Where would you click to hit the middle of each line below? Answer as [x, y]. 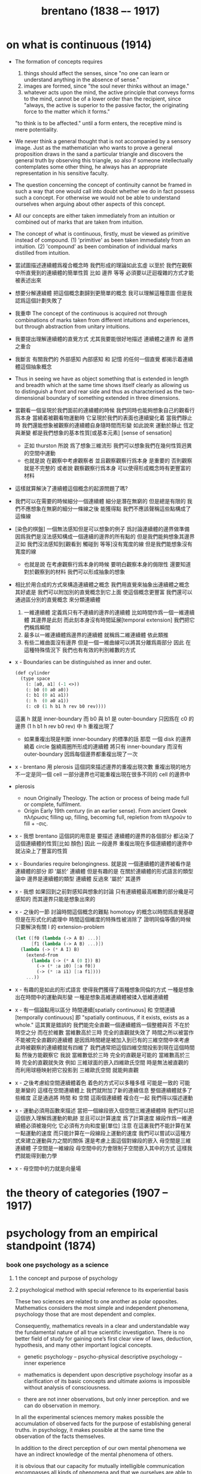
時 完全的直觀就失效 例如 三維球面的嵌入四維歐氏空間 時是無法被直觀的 [102, 1063]
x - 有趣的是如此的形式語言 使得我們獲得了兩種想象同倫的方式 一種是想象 [104, 989]
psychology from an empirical [82, 1233]
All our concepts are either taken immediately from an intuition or [95, 215]
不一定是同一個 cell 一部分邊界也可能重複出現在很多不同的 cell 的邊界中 [102, 774]
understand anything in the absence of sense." [81, 79]
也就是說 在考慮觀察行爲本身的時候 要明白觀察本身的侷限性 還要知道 [107, 564]
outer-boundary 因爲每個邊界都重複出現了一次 [81, 754]
